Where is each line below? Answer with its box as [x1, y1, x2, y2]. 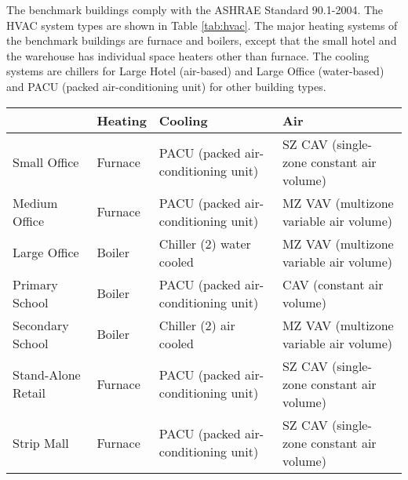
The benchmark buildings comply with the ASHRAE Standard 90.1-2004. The [6, 2, 384, 17]
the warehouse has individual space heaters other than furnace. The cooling [6, 47, 370, 64]
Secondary [13, 315, 69, 334]
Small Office [13, 152, 79, 171]
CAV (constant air [282, 275, 384, 293]
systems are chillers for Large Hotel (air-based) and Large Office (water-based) [6, 63, 384, 79]
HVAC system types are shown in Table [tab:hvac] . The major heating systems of [6, 16, 398, 33]
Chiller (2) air [158, 315, 235, 334]
